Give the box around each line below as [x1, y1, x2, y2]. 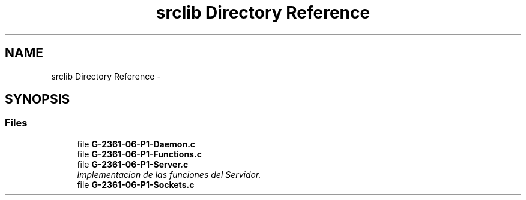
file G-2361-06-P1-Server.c [77, 159, 189, 169]
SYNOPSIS [5, 92, 70, 107]
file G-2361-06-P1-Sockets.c [77, 179, 195, 190]
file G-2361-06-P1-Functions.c [77, 149, 202, 159]
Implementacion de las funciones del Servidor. [77, 169, 261, 180]
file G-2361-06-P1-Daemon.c [77, 138, 196, 149]
